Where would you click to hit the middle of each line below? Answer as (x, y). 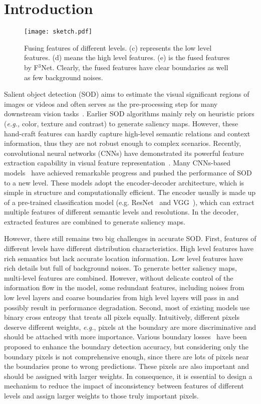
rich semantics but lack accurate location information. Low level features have (123, 258)
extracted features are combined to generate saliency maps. (95, 221)
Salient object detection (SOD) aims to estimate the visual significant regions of (127, 94)
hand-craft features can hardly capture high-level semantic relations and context (127, 133)
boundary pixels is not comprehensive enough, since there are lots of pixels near (126, 356)
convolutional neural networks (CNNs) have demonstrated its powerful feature (124, 153)
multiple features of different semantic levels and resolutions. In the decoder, (121, 212)
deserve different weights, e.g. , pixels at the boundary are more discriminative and (130, 327)
